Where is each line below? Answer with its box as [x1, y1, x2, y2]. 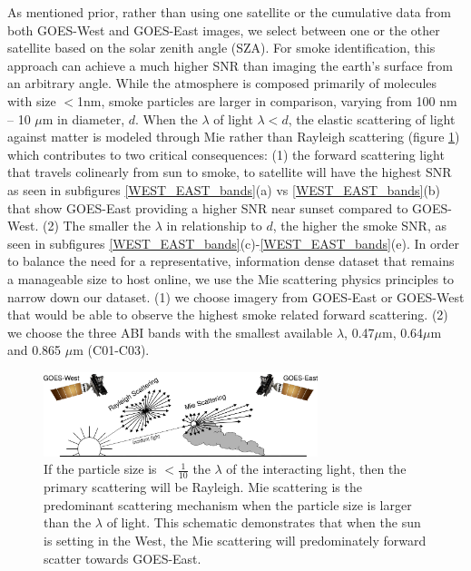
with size [7, 91, 56, 110]
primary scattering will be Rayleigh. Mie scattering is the [44, 477, 362, 497]
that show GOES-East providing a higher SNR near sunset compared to [7, 198, 408, 217]
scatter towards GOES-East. [44, 548, 201, 567]
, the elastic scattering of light [288, 109, 456, 128]
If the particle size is [44, 459, 157, 478]
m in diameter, [42, 109, 125, 128]
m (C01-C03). [73, 340, 150, 359]
